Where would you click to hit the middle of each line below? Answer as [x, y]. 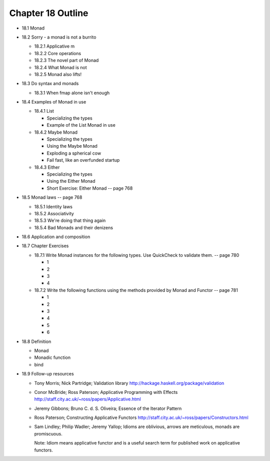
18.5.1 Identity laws [53, 206]
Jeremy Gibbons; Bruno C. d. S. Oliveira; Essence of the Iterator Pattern [108, 408]
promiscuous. [48, 433]
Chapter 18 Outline [49, 13]
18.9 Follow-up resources [48, 374]
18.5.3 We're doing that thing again [70, 221]
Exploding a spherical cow [74, 153]
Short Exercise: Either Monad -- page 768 [90, 188]
